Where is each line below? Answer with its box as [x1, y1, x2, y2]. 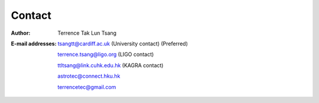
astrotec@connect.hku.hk [57, 72, 121, 79]
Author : [11, 29, 31, 36]
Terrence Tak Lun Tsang [57, 29, 117, 36]
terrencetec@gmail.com [57, 83, 116, 91]
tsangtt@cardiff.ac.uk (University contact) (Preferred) [57, 40, 188, 47]
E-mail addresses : [11, 40, 57, 47]
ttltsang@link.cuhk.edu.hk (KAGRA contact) [57, 62, 164, 69]
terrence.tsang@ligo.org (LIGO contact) [57, 51, 154, 58]
